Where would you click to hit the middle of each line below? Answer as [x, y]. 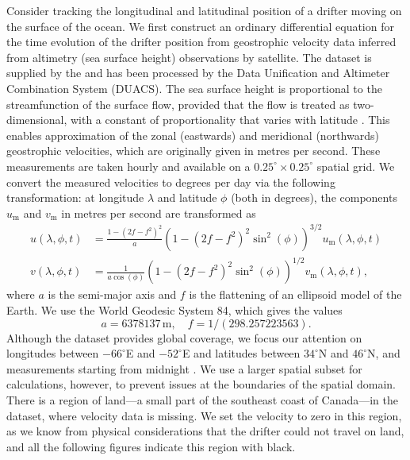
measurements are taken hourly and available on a [128, 166]
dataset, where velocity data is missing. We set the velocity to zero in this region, [204, 415]
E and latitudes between [241, 353]
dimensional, [37, 120]
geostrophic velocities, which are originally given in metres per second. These [194, 151]
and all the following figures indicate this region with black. [151, 446]
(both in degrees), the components [314, 197]
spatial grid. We [356, 166]
